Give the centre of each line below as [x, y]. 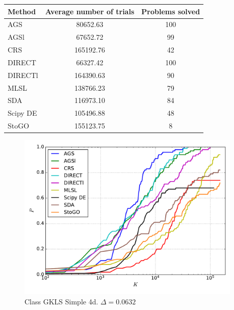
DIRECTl [23, 75]
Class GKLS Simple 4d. [61, 301]
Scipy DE [22, 113]
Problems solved [171, 11]
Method [22, 11]
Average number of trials [90, 11]
